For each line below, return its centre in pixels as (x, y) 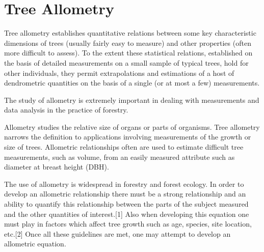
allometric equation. (35, 244)
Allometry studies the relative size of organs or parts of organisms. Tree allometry (132, 127)
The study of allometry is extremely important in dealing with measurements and (132, 100)
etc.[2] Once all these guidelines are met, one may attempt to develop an (117, 233)
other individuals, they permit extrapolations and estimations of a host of (119, 73)
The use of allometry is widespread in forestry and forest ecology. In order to (124, 184)
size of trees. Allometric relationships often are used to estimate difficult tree (124, 147)
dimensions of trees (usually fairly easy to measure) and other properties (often (128, 43)
